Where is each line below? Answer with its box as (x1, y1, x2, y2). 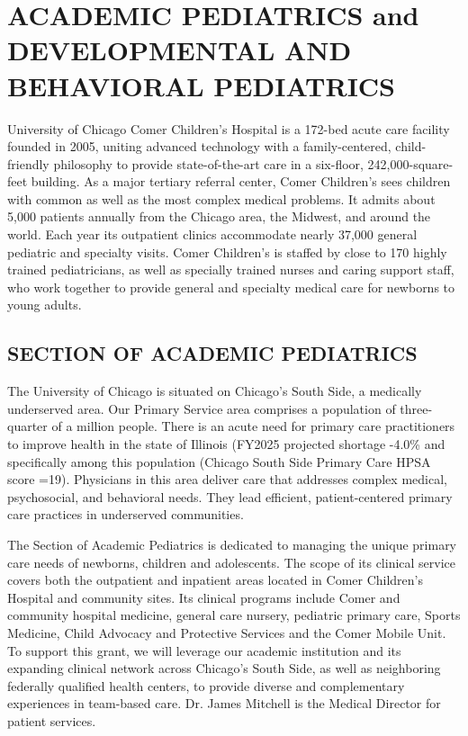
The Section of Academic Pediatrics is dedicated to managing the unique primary (7, 534, 457, 553)
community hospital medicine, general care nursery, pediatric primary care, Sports (7, 606, 461, 624)
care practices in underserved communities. (7, 505, 244, 524)
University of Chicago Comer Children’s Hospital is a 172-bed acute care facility (7, 119, 450, 138)
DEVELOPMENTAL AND (7, 31, 352, 68)
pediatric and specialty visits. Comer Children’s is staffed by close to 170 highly (7, 242, 447, 261)
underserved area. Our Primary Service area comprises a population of (7, 399, 396, 417)
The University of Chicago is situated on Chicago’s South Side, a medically (7, 381, 422, 400)
